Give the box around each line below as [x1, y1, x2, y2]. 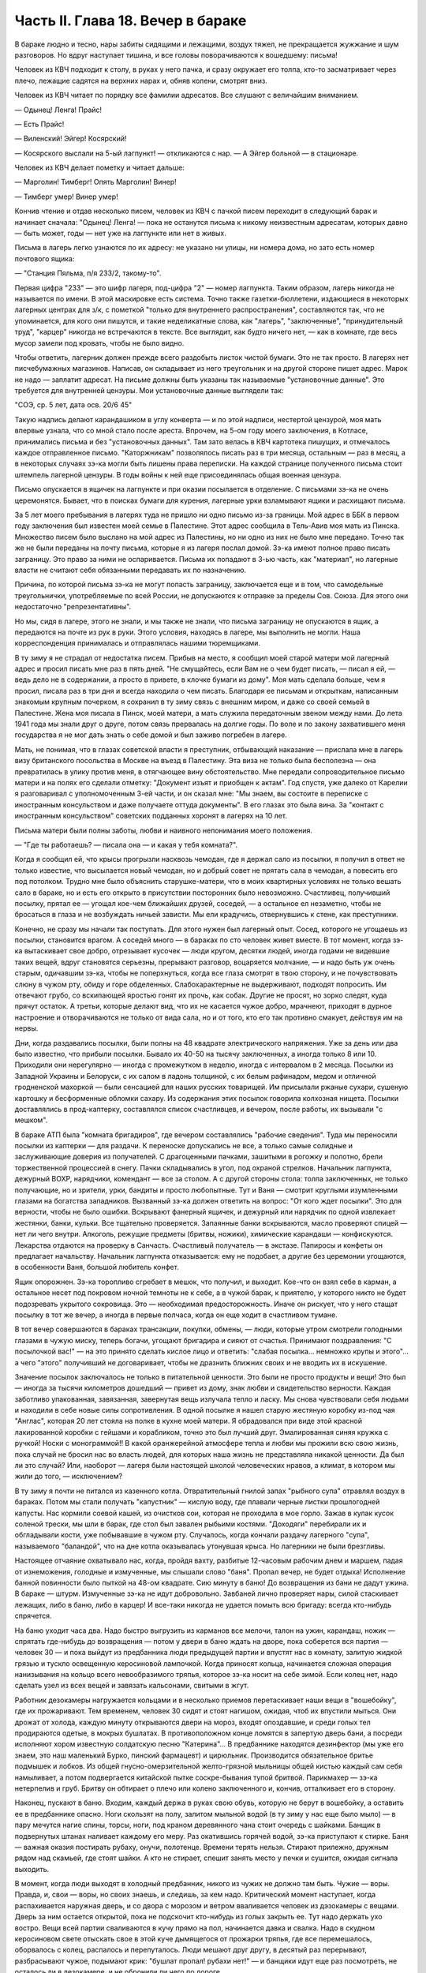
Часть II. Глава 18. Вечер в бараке [14, 12, 247, 29]
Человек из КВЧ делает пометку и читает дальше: [14, 163, 185, 173]
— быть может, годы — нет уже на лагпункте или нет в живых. [14, 229, 226, 238]
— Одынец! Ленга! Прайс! [14, 105, 103, 114]
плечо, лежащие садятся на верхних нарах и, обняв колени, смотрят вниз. [14, 76, 267, 85]
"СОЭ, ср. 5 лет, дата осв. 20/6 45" [14, 400, 133, 410]
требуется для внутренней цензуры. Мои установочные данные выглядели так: [14, 386, 284, 395]
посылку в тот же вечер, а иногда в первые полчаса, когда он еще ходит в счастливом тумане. [14, 1310, 338, 1320]
